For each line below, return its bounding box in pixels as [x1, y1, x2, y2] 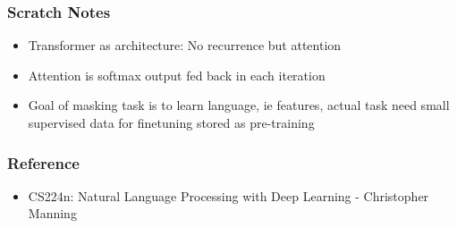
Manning [28, 204, 77, 223]
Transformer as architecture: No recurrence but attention [28, 36, 342, 55]
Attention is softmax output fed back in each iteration [28, 65, 326, 84]
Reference [7, 151, 80, 173]
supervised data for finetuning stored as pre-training [28, 114, 315, 131]
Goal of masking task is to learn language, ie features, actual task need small [28, 96, 450, 114]
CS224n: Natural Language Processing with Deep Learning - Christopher [28, 186, 429, 205]
